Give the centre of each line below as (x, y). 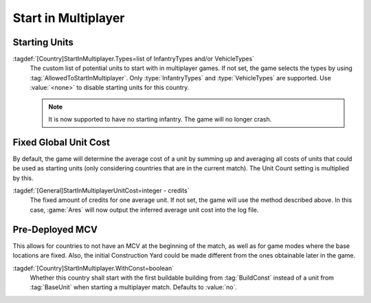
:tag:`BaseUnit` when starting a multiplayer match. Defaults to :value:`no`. (133, 287)
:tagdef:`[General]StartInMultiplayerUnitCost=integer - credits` (101, 191)
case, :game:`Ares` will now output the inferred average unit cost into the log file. (144, 210)
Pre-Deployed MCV (55, 229)
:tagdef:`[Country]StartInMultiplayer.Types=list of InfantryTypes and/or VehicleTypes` (133, 59)
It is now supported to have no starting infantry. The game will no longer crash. (160, 120)
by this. (23, 178)
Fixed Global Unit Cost (61, 142)
